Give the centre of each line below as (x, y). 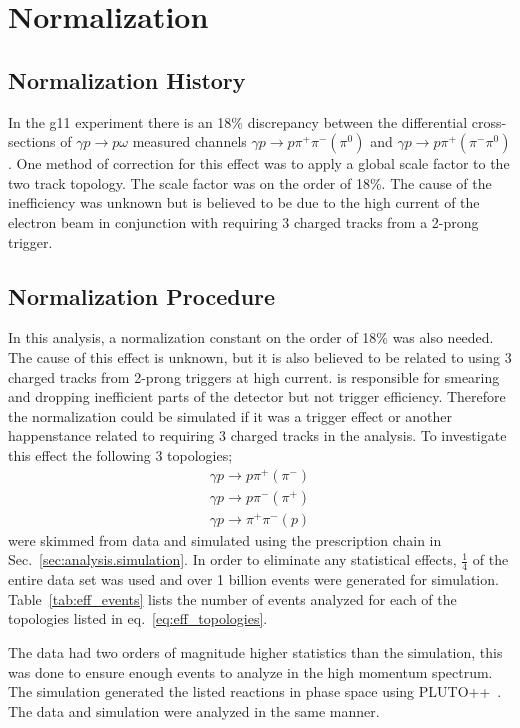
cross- (489, 121)
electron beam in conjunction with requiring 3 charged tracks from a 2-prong (243, 221)
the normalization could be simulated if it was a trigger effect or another (230, 415)
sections (32, 141)
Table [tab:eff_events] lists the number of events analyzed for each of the (232, 598)
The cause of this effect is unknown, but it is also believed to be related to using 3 (260, 356)
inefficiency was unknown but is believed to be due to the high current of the (244, 202)
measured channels (189, 141)
